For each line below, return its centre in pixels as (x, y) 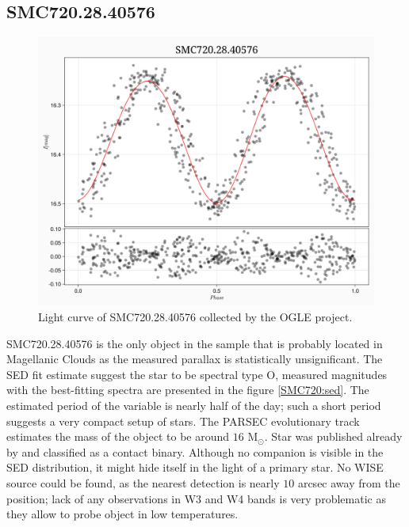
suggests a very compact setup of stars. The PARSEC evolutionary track (183, 421)
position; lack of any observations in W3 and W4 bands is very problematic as (196, 498)
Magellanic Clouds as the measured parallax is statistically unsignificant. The (195, 359)
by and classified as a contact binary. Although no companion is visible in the (195, 451)
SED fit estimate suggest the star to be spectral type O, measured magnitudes (197, 374)
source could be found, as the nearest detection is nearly (143, 482)
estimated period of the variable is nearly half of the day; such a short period (194, 405)
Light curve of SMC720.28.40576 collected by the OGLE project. (195, 316)
